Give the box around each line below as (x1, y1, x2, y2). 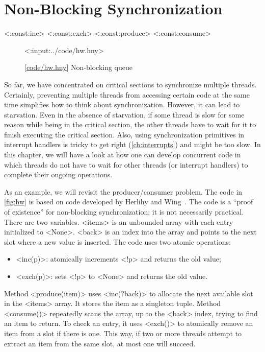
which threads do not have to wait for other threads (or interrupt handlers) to (4, 159, 248, 170)
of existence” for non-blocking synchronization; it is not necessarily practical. (4, 206, 244, 217)
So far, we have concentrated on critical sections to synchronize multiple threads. (4, 79, 257, 89)
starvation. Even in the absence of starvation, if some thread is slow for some (4, 109, 245, 120)
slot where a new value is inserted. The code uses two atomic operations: (4, 236, 231, 247)
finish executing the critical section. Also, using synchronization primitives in (4, 129, 245, 139)
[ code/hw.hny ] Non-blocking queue (24, 62, 132, 73)
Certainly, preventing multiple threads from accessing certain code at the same (4, 89, 250, 100)
